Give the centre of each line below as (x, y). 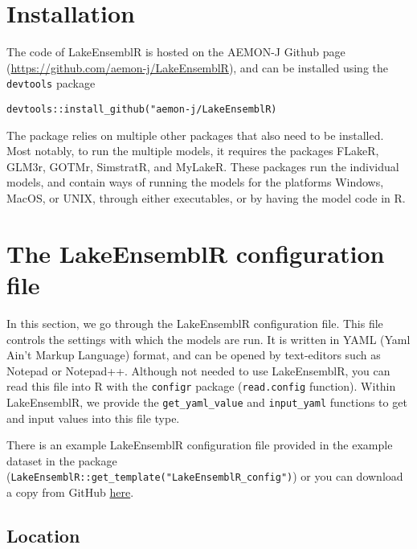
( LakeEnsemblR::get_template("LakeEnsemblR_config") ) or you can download (205, 476)
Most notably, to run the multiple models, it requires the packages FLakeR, (193, 151)
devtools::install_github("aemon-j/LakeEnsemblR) (142, 109)
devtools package (51, 83)
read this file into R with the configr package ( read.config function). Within (201, 386)
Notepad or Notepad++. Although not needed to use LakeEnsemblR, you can (198, 370)
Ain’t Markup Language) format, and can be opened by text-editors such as (194, 355)
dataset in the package (62, 460)
